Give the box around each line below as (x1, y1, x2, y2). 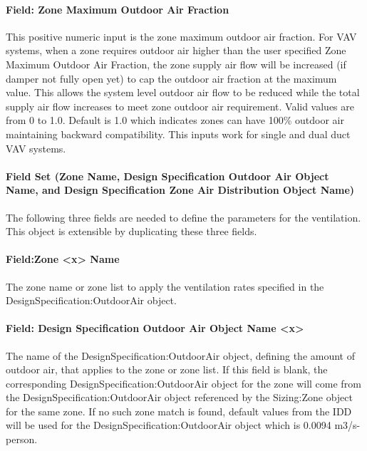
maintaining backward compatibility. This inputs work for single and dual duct (6, 126, 351, 141)
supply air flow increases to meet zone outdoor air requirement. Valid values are (6, 98, 355, 113)
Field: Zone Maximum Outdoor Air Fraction (6, 1, 229, 16)
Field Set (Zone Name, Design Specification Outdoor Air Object (6, 168, 329, 183)
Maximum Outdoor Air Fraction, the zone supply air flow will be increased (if (6, 56, 346, 71)
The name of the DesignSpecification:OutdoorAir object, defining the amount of (6, 348, 356, 363)
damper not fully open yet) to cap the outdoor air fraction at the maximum (6, 71, 337, 85)
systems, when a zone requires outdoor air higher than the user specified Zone (6, 43, 346, 58)
